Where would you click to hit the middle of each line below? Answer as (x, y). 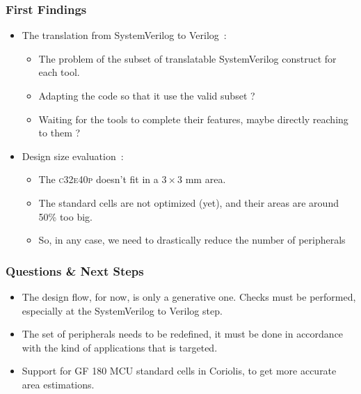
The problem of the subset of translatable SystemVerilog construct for (187, 58)
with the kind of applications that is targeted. (120, 347)
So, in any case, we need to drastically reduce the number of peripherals (192, 240)
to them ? (59, 133)
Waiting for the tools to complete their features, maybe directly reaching (193, 119)
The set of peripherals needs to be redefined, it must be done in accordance (183, 334)
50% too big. (65, 216)
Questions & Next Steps (75, 270)
